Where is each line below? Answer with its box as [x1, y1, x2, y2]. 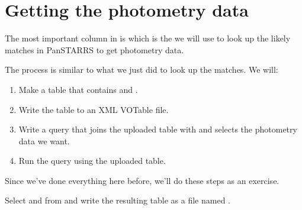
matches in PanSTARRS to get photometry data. [5, 43, 184, 56]
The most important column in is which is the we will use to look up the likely [5, 32, 291, 44]
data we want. [18, 134, 70, 147]
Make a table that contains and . [18, 83, 138, 95]
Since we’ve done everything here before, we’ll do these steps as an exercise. [5, 174, 279, 186]
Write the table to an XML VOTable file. [18, 103, 169, 115]
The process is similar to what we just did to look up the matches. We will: [5, 63, 278, 76]
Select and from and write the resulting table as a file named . [5, 194, 230, 206]
